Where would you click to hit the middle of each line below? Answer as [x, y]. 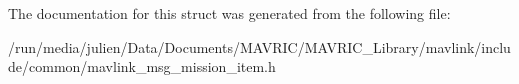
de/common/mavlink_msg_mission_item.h [142, 66]
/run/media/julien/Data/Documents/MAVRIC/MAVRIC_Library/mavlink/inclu [259, 46]
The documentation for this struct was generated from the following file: [229, 13]
